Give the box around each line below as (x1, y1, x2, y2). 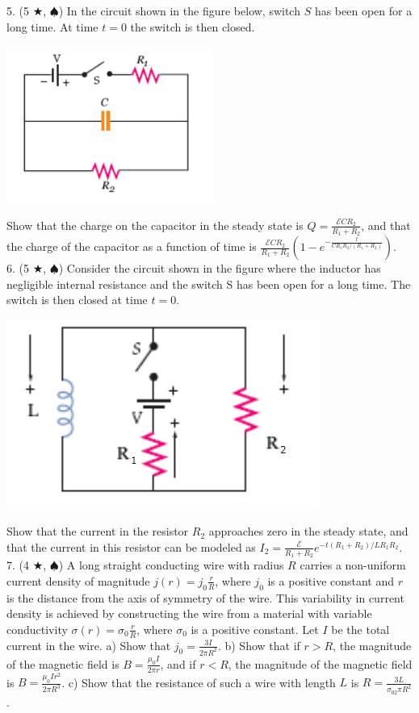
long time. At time (6, 18, 98, 35)
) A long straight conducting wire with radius (58, 557, 284, 573)
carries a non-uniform (300, 557, 406, 573)
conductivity (6, 620, 68, 637)
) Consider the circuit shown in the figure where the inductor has (58, 260, 381, 277)
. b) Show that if (217, 636, 300, 653)
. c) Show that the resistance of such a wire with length (61, 673, 336, 690)
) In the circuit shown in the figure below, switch (58, 2, 300, 19)
